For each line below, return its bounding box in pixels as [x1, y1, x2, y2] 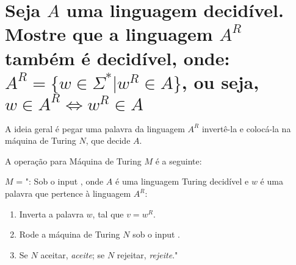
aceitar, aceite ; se [40, 248, 105, 261]
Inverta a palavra [19, 207, 84, 220]
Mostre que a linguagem [5, 21, 213, 46]
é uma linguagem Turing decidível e [115, 175, 249, 188]
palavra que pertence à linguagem [5, 187, 131, 200]
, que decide [85, 134, 131, 147]
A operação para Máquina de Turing [5, 154, 142, 167]
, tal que [92, 207, 124, 220]
